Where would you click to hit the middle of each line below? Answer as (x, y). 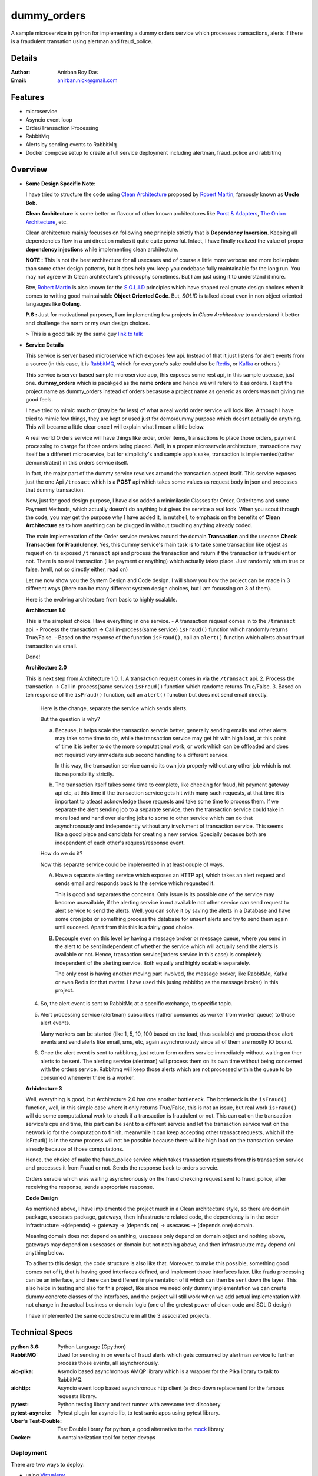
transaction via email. (52, 646)
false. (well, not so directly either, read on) (77, 569)
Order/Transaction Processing (62, 128)
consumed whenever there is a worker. (88, 1077)
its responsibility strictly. (85, 774)
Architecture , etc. (47, 222)
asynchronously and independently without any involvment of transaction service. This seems (169, 826)
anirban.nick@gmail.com (87, 80)
